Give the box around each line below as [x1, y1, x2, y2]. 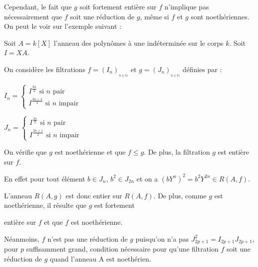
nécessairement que [4, 11, 62, 21]
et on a [136, 173, 158, 183]
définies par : [182, 64, 222, 74]
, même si [140, 11, 170, 21]
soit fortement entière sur [80, 1, 157, 11]
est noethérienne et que [55, 147, 126, 157]
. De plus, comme [153, 190, 207, 200]
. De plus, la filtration [144, 147, 210, 157]
